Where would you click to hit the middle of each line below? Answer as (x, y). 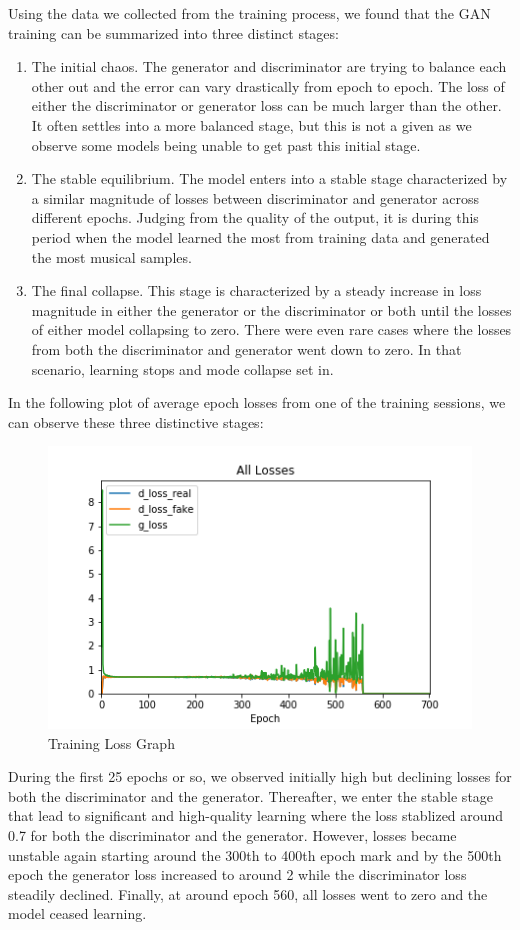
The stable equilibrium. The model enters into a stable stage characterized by (269, 178)
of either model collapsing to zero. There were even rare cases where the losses (271, 329)
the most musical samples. (111, 256)
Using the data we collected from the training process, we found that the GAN (249, 13)
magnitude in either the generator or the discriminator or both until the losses (271, 309)
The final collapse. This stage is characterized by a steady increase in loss (256, 290)
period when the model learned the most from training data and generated (260, 236)
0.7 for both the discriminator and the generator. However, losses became (232, 834)
